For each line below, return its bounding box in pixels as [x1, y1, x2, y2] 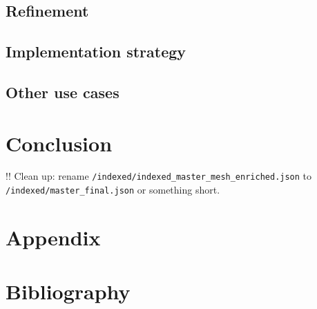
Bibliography [6, 277, 131, 306]
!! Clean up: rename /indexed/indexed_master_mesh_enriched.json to [6, 169, 312, 183]
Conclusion [6, 129, 113, 157]
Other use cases [6, 81, 119, 102]
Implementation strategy [6, 41, 186, 62]
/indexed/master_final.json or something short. [6, 182, 220, 197]
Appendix [6, 223, 101, 251]
